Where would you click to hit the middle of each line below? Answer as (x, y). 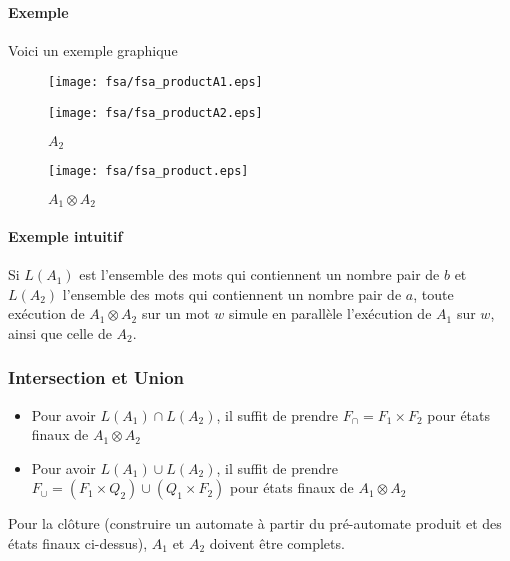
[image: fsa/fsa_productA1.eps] (155, 82)
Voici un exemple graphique (93, 49)
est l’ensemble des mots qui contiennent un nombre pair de (259, 274)
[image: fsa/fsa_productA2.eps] (155, 113)
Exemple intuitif (65, 235)
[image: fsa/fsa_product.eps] (148, 171)
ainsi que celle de (60, 332)
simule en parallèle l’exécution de (330, 313)
